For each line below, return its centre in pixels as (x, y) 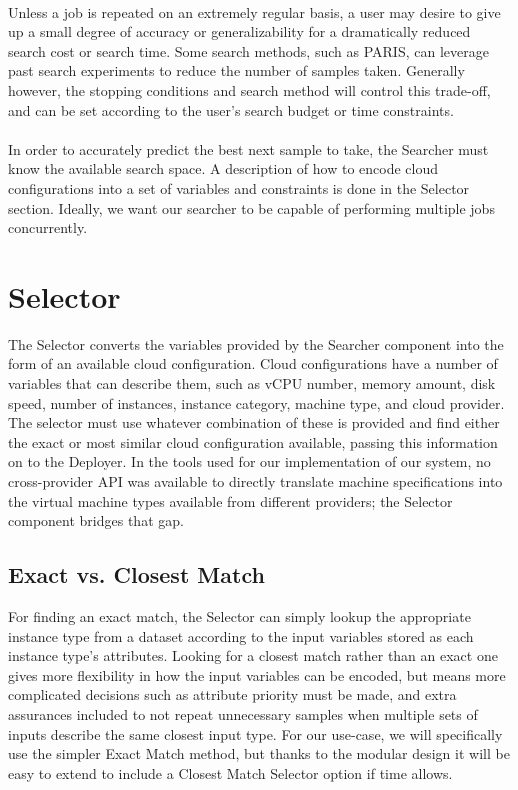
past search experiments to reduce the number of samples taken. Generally (236, 70)
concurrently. (48, 227)
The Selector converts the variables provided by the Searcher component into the (256, 343)
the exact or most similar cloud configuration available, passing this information (253, 441)
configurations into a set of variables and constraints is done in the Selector (239, 187)
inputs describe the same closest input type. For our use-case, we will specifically (255, 733)
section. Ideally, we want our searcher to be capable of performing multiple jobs (251, 207)
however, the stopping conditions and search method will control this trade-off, (249, 89)
